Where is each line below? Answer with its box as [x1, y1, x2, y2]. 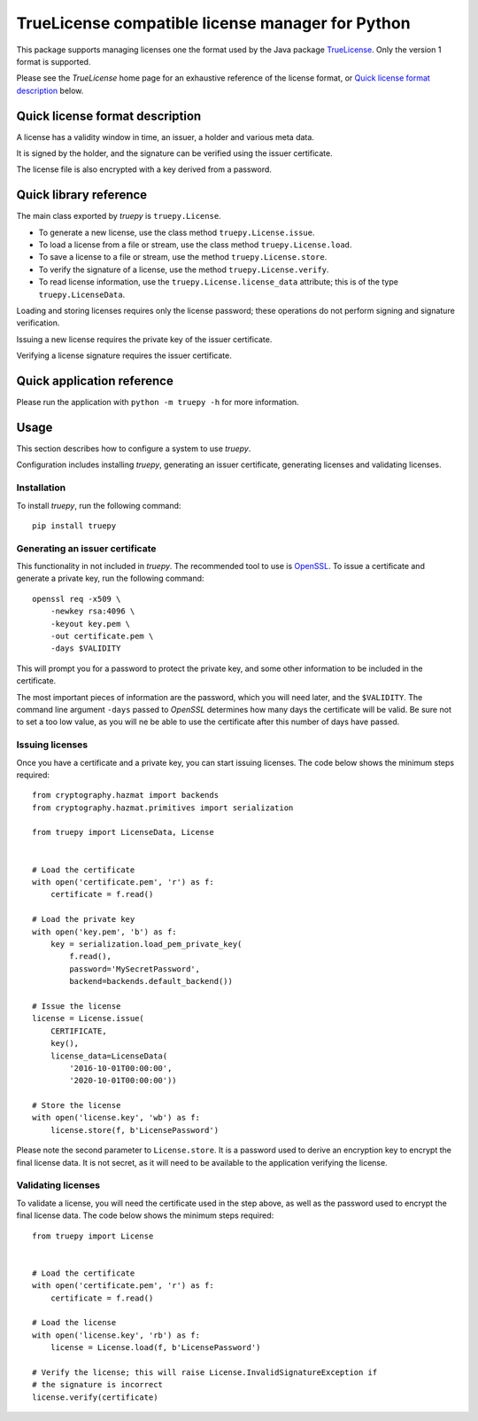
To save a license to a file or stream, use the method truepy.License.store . [38, 252, 328, 262]
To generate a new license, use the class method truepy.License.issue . [38, 227, 315, 238]
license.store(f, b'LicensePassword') [50, 1125, 220, 1135]
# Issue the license [32, 1001, 121, 1011]
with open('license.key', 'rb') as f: [32, 1330, 201, 1340]
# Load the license [32, 1317, 117, 1328]
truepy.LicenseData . [38, 289, 126, 300]
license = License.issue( [32, 1013, 145, 1024]
